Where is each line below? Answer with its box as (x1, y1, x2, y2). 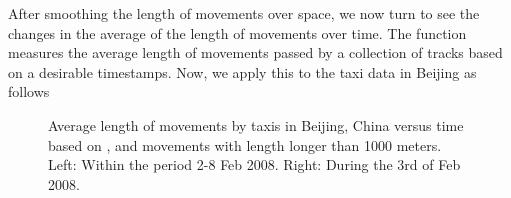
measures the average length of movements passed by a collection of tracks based (8, 42, 503, 63)
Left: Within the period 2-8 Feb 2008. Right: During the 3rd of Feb (48, 154, 461, 175)
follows (8, 81, 50, 102)
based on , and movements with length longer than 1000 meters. (48, 134, 442, 155)
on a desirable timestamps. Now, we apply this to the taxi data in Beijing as (8, 61, 477, 82)
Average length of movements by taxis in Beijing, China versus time (48, 114, 464, 135)
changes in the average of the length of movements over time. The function (8, 22, 467, 43)
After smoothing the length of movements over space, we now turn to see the (8, 3, 480, 23)
